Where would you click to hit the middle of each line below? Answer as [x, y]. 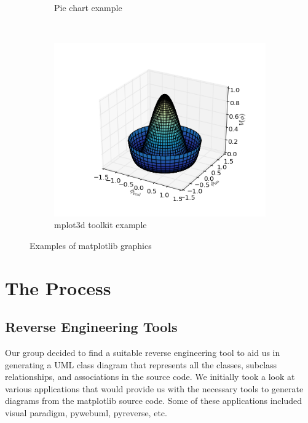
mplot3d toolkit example [101, 225]
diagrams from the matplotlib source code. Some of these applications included [154, 401]
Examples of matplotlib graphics [91, 245]
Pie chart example [88, 7]
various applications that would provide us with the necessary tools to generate [154, 388]
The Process [58, 287]
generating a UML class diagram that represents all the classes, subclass [141, 364]
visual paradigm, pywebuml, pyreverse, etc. [86, 412]
